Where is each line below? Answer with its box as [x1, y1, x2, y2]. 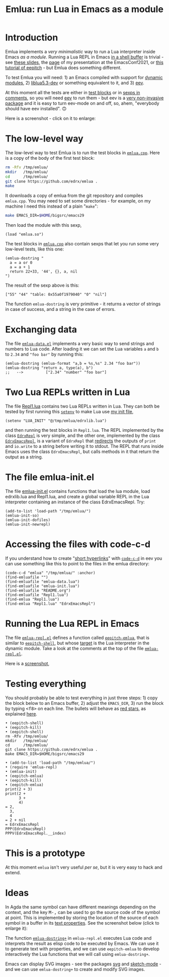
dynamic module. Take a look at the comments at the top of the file [5, 645, 144, 651]
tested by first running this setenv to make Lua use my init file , [5, 409, 134, 414]
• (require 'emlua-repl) [5, 764, 57, 769]
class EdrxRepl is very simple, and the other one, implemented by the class [5, 432, 160, 438]
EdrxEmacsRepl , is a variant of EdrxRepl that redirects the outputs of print [5, 438, 156, 444]
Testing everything [5, 678, 87, 689]
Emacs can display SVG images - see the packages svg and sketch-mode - [5, 961, 162, 967]
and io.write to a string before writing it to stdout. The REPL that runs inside [5, 443, 164, 449]
